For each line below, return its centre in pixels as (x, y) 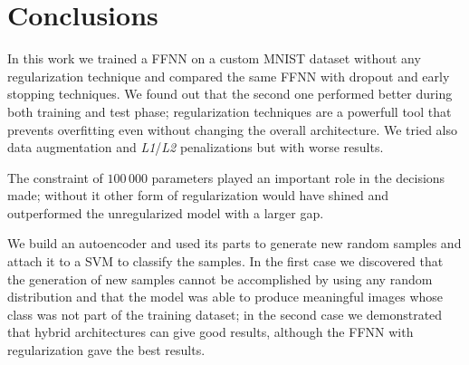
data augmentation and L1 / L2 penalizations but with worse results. (196, 147)
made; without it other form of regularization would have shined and (198, 195)
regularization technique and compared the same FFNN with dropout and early (229, 76)
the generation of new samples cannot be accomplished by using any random (220, 279)
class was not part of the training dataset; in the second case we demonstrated (225, 314)
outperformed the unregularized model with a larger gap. (166, 212)
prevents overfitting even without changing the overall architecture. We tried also (232, 129)
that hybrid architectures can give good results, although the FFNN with (211, 332)
